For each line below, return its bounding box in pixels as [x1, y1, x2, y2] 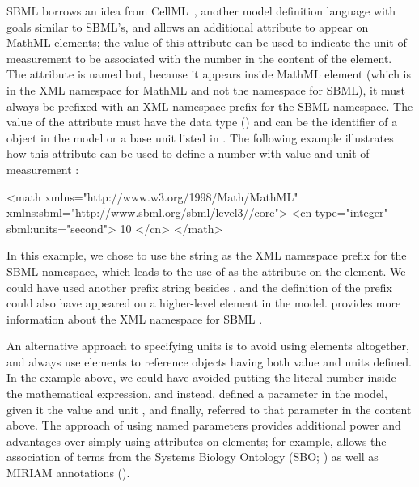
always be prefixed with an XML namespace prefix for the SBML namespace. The [6, 97, 413, 114]
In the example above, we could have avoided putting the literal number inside [6, 369, 396, 386]
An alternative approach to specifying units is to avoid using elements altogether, [6, 337, 409, 354]
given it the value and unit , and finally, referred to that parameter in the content [6, 400, 412, 417]
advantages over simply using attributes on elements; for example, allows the [6, 432, 387, 449]
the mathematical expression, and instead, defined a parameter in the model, [6, 385, 387, 402]
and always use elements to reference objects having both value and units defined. [6, 353, 412, 370]
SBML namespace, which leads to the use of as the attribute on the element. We [6, 262, 406, 279]
